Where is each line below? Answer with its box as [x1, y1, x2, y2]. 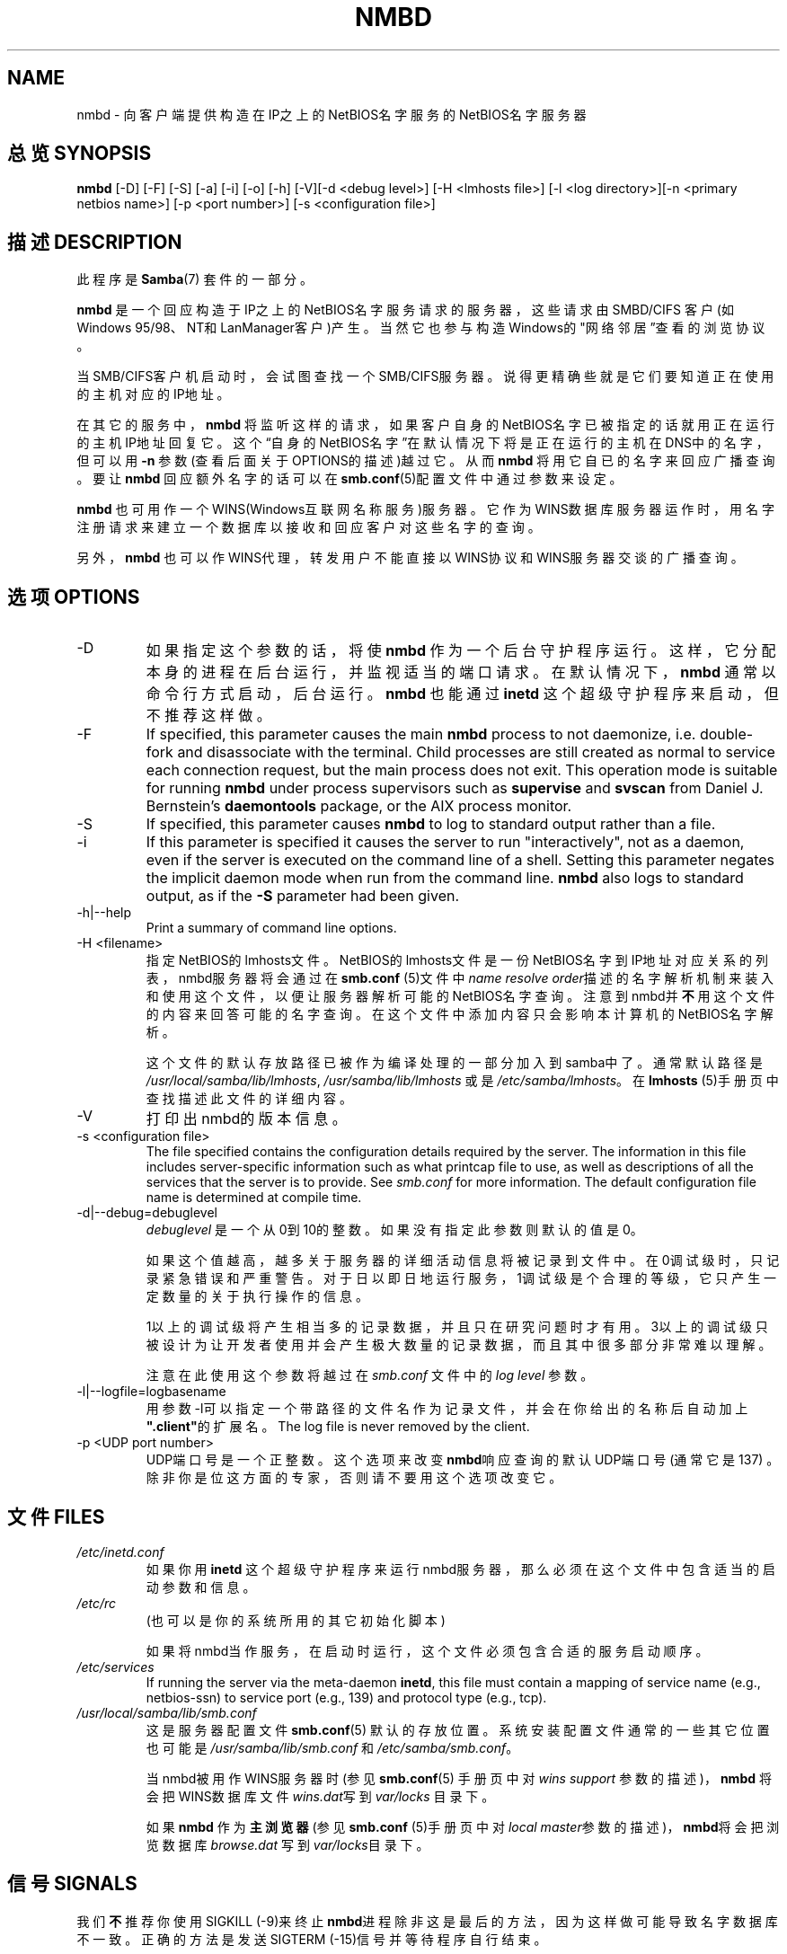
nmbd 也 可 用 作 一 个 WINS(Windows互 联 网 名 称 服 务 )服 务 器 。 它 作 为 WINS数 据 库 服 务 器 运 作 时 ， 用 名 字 [76, 501, 774, 517]
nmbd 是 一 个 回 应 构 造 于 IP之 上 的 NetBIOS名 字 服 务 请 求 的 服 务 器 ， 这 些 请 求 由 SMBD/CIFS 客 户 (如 [76, 302, 734, 318]
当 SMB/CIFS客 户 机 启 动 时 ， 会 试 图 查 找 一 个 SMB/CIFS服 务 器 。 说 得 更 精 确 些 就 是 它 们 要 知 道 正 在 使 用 [76, 368, 774, 385]
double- [699, 725, 754, 744]
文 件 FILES [7, 1505, 105, 1528]
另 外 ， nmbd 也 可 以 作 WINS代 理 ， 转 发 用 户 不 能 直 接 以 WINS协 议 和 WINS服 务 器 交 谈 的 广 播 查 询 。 [76, 550, 744, 566]
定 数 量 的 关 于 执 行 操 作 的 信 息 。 [146, 1288, 368, 1304]
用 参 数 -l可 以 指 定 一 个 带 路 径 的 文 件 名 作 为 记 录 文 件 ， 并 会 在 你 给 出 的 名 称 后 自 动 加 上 [146, 1401, 748, 1417]
